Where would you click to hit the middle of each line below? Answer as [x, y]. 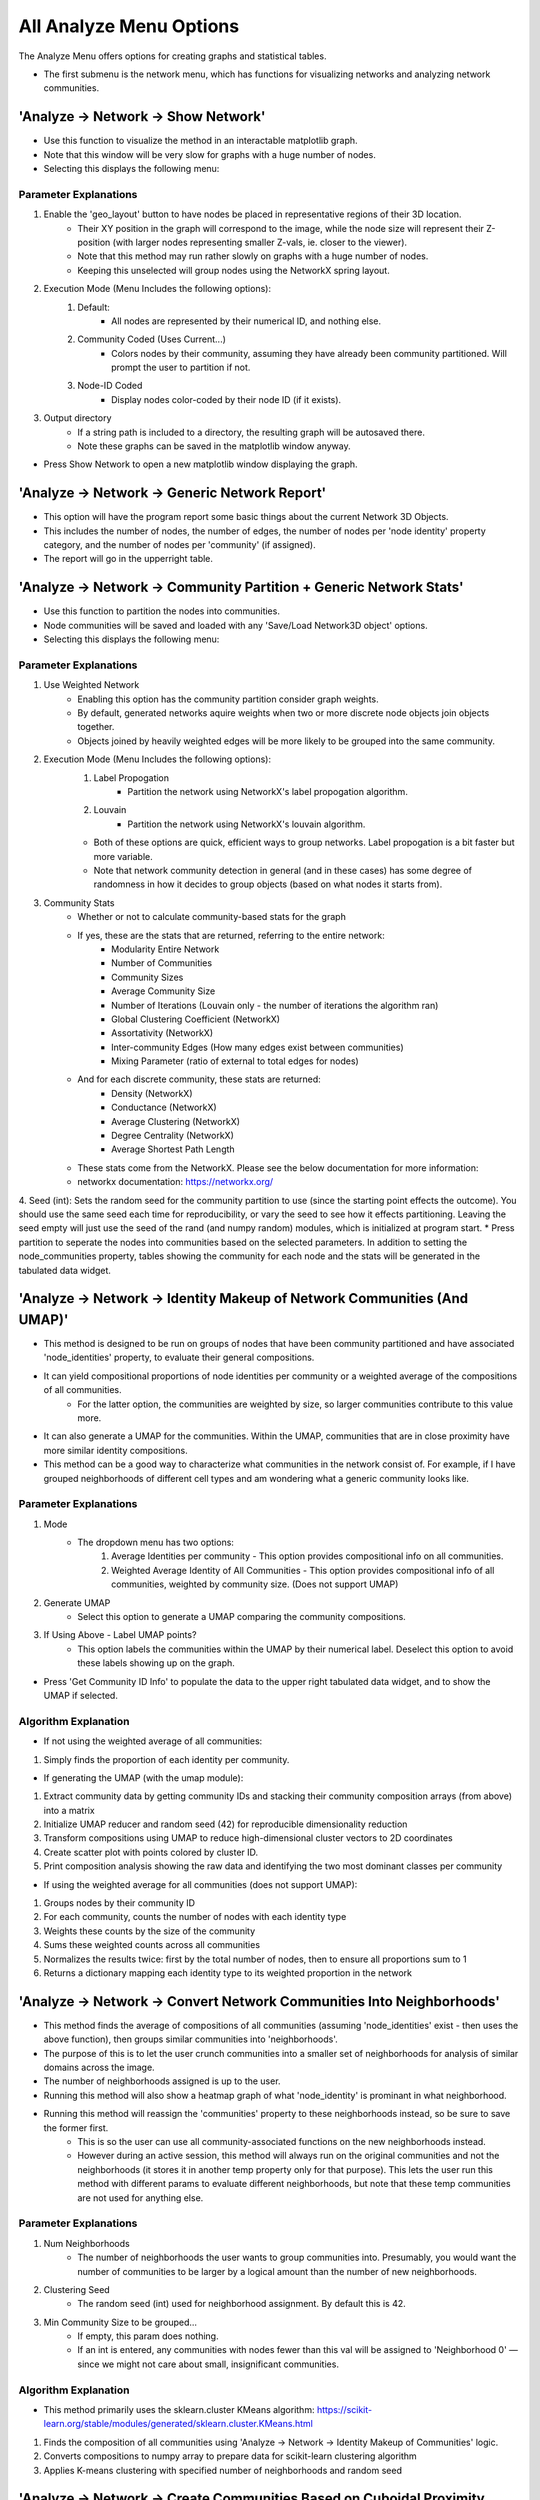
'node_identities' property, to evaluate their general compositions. [179, 1357]
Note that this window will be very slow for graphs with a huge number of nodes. [210, 154]
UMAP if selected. [81, 1695]
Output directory [77, 418]
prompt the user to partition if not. [181, 367]
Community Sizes [147, 977]
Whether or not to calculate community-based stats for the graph [212, 917]
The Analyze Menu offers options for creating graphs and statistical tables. [172, 56]
